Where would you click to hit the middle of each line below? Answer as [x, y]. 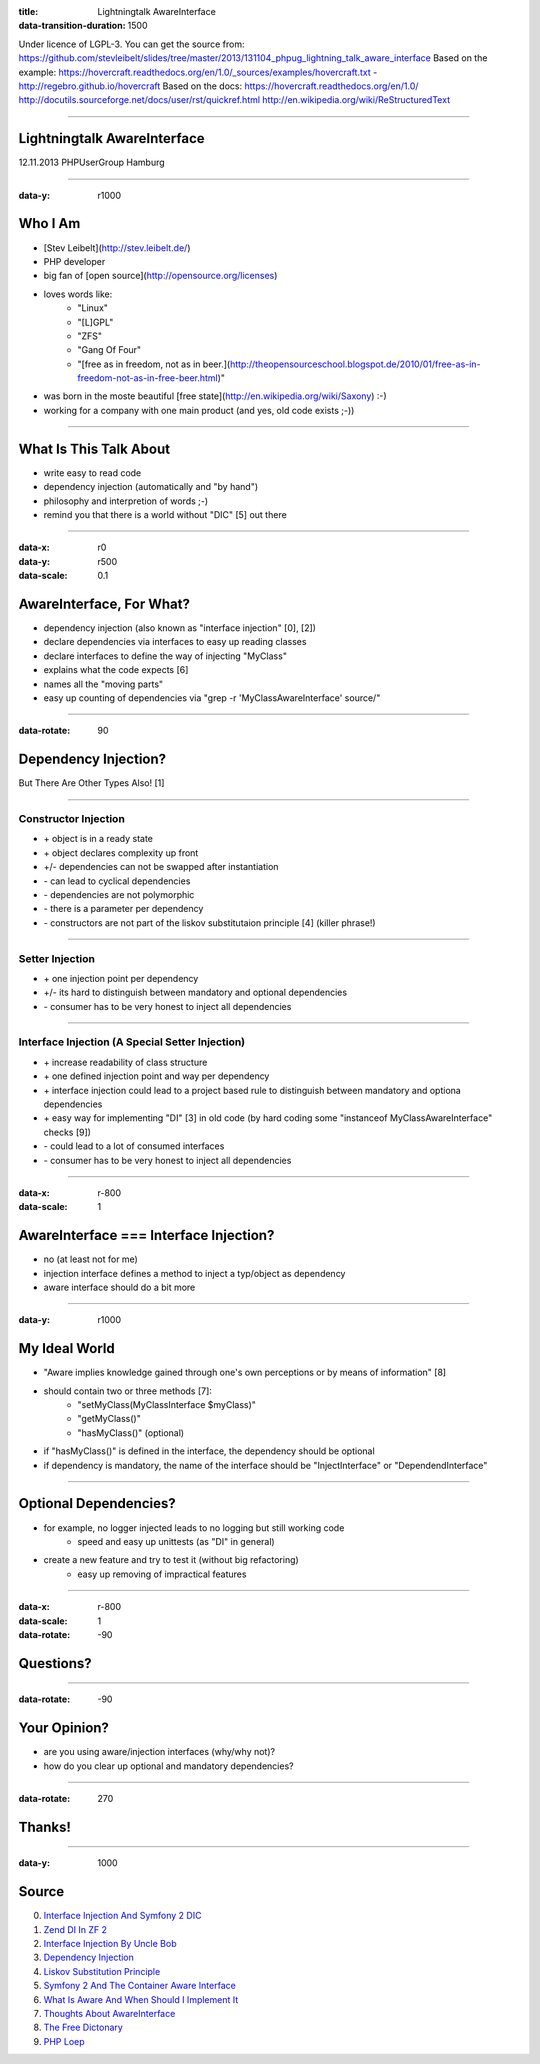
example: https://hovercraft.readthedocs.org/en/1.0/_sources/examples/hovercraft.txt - [198, 72]
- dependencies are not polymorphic [119, 894]
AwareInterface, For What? [104, 603]
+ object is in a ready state [98, 839]
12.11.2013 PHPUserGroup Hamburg [91, 162]
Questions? [55, 1663]
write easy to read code [92, 472]
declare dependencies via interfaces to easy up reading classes [175, 642]
